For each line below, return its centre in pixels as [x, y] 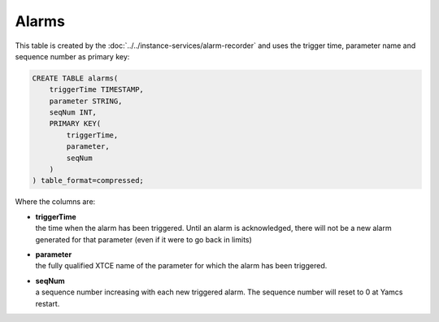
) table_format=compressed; [88, 181]
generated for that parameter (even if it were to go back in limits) [143, 239]
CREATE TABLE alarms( [75, 78]
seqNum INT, [73, 113]
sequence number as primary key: [72, 56]
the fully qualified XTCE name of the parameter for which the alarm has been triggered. [181, 266]
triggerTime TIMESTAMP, [96, 90]
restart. [48, 303]
